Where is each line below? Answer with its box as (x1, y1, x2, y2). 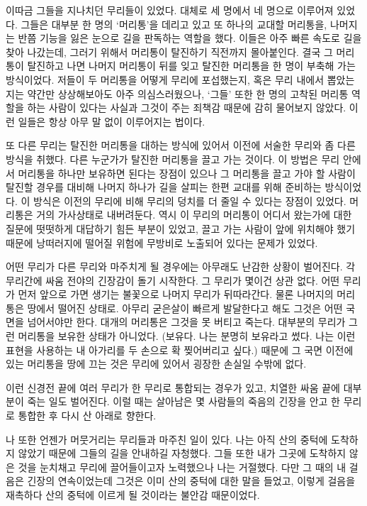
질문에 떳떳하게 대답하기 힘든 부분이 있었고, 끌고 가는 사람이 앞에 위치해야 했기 (6, 221, 356, 236)
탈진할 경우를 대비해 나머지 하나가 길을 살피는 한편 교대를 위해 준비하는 (6, 180, 322, 194)
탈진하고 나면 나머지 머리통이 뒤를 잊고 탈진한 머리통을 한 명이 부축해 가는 (27, 58, 356, 73)
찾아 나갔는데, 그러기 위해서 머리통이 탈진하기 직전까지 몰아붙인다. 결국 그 (6, 44, 333, 59)
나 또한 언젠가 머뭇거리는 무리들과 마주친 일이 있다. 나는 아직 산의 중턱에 (6, 431, 328, 446)
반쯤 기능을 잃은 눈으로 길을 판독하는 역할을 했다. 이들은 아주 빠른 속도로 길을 (18, 31, 362, 45)
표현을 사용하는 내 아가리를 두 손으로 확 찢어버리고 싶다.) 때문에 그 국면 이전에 (6, 342, 354, 357)
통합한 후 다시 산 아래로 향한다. (18, 408, 157, 423)
